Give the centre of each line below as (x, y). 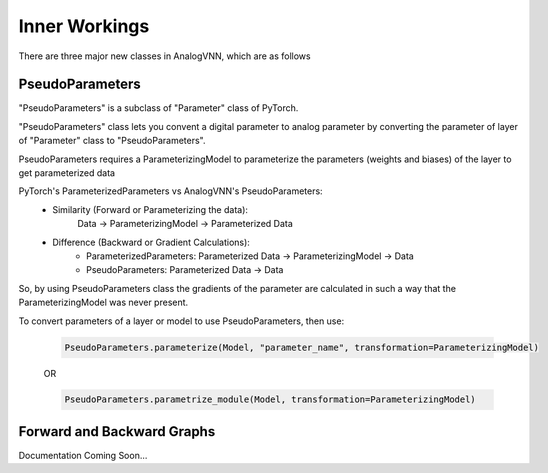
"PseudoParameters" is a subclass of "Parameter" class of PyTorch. (158, 108)
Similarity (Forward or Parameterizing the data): (150, 209)
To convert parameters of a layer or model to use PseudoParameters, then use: (181, 321)
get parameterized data (66, 173)
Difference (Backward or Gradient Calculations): (151, 242)
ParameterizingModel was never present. (103, 302)
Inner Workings (84, 26)
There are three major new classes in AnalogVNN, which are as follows (164, 56)
